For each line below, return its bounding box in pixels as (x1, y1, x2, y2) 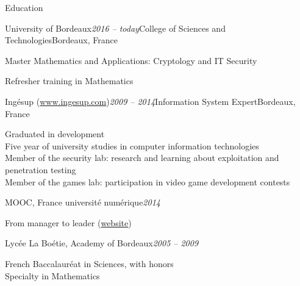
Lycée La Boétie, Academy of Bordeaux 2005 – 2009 (5, 237, 199, 249)
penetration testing (5, 163, 76, 176)
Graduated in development (5, 127, 105, 140)
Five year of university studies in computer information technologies (5, 139, 259, 152)
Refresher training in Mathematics (5, 74, 134, 87)
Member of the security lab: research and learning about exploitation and (5, 151, 279, 164)
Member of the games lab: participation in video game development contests (5, 175, 290, 188)
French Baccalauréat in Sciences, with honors (5, 257, 174, 270)
